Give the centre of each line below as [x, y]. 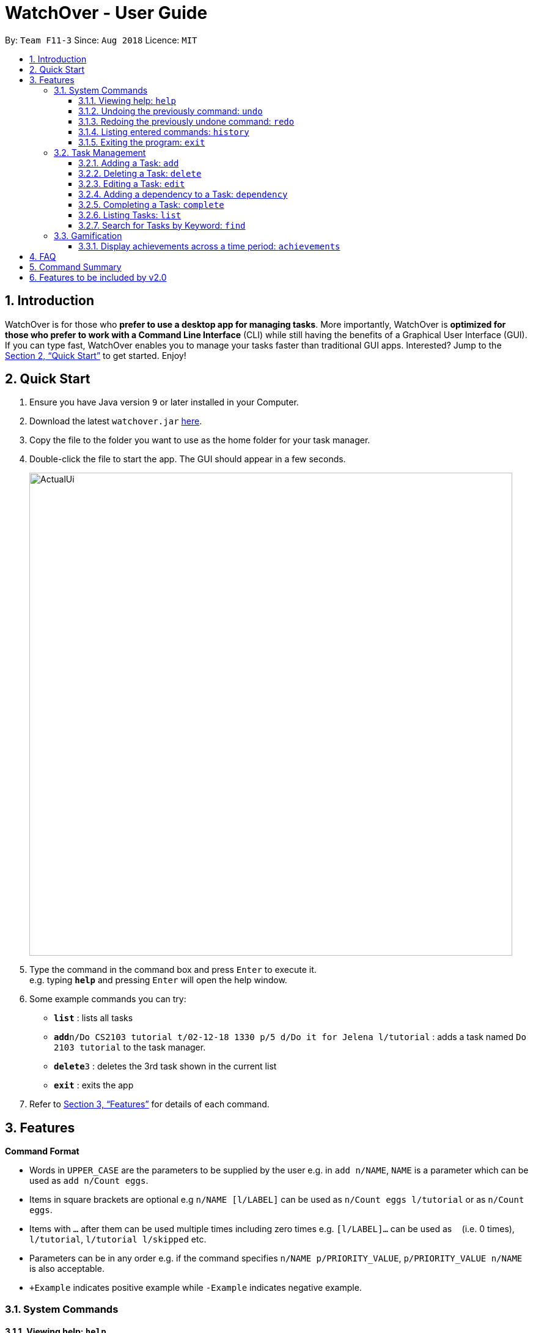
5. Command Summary [75, 267]
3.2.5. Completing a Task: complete [151, 204]
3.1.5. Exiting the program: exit [142, 142]
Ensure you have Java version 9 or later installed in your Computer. [164, 402]
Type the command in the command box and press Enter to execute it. [173, 970]
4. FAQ [43, 256]
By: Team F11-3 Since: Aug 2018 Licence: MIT [101, 40]
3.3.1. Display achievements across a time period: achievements [209, 246]
